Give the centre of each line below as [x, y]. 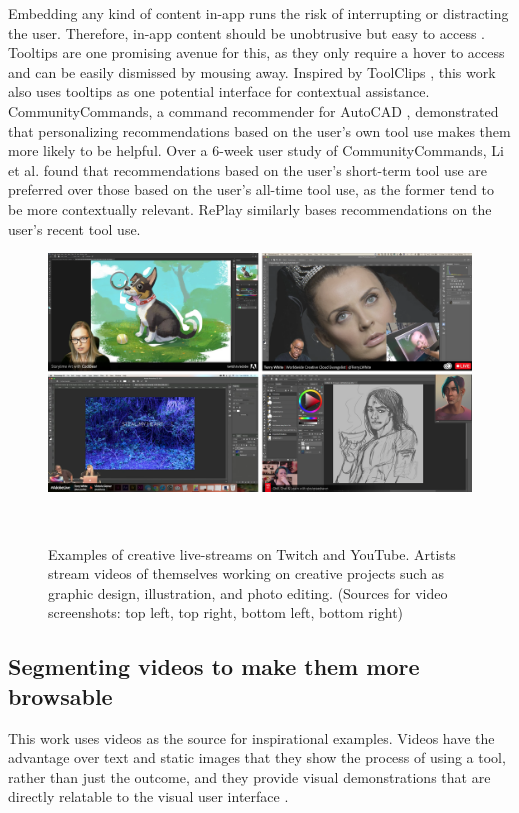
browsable [60, 695]
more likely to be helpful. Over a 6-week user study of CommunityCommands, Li [256, 150]
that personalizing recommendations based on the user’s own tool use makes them [259, 130]
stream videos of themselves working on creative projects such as [246, 573]
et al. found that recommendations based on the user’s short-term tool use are [247, 169]
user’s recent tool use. [74, 228]
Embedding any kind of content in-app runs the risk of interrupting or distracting [258, 13]
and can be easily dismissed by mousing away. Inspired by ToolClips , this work [252, 71]
